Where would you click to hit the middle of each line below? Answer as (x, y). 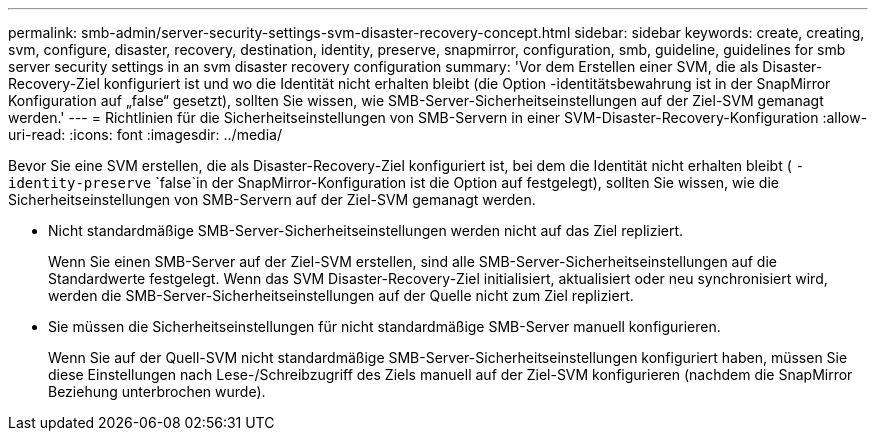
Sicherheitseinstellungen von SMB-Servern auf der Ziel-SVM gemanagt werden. (272, 199)
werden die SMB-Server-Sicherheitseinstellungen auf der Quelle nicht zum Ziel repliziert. (341, 295)
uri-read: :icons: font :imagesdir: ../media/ (145, 134)
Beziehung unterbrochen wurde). (157, 391)
